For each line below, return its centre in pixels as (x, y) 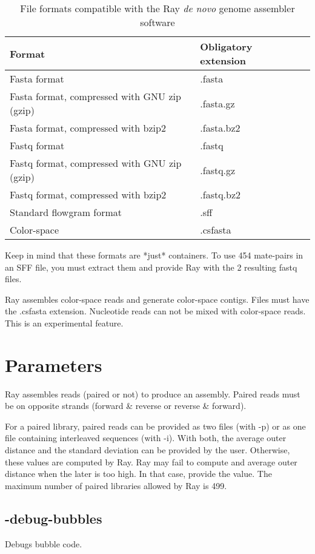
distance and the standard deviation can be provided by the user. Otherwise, (148, 450)
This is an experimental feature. (64, 323)
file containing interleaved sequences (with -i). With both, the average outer (146, 438)
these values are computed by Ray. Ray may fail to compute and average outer (151, 461)
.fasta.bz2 (220, 128)
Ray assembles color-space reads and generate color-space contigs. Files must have (157, 299)
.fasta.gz (217, 103)
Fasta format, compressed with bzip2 (88, 128)
